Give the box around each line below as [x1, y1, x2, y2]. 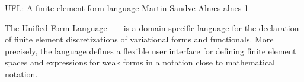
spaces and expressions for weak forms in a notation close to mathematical [5, 56, 275, 68]
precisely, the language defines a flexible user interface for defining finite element [5, 44, 296, 57]
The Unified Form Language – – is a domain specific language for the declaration [5, 21, 299, 34]
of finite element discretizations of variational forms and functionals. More [5, 33, 274, 45]
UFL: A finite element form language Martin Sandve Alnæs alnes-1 [5, 2, 248, 14]
